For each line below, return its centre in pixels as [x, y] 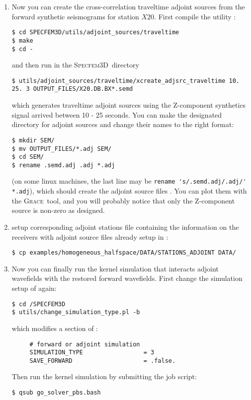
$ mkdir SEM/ [33, 140]
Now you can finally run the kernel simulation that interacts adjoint [115, 268]
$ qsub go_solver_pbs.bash [56, 393]
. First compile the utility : [195, 16]
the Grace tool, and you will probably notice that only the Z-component [123, 200]
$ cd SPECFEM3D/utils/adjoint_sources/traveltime [95, 33]
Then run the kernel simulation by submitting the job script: [104, 376]
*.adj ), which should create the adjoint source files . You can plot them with [129, 191]
